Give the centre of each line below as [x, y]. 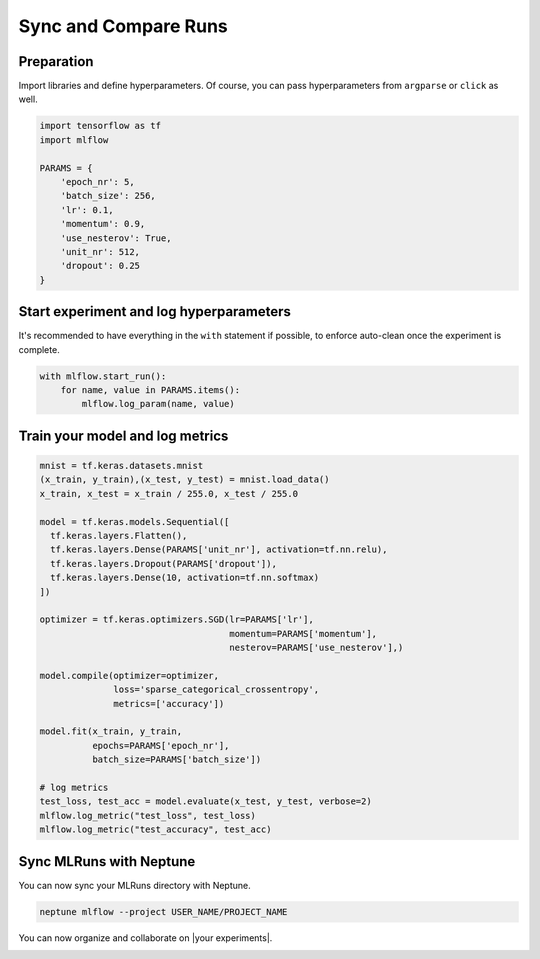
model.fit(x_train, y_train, [111, 731]
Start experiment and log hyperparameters [155, 311]
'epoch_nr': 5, [97, 181]
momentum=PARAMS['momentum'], [303, 633]
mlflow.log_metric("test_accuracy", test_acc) [155, 829]
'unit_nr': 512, [100, 251]
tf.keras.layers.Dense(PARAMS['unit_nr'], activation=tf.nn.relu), [219, 549]
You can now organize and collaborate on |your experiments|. [145, 937]
